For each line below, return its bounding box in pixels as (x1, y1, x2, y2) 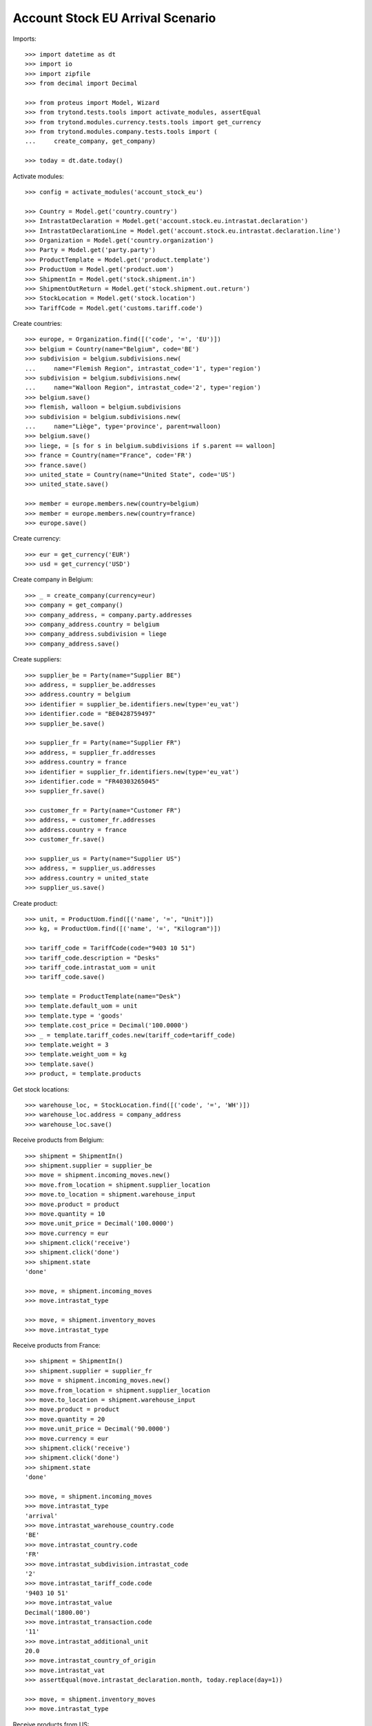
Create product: (12, 899, 58, 907)
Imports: (12, 35, 37, 43)
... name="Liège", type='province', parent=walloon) (25, 423, 222, 430)
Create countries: (12, 320, 62, 328)
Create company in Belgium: (12, 575, 93, 583)
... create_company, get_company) (25, 137, 156, 145)
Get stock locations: (12, 1085, 70, 1094)
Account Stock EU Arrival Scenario (12, 10, 216, 26)
